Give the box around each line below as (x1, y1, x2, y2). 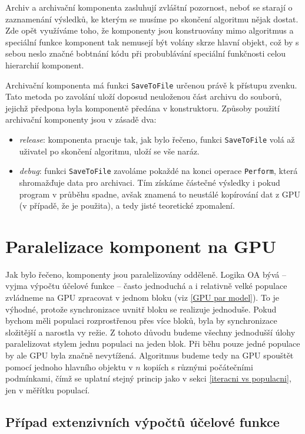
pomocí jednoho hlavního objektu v (5, 360, 133, 373)
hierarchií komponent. (5, 58, 84, 71)
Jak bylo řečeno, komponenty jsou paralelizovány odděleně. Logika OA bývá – (5, 268, 286, 280)
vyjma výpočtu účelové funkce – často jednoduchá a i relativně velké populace (5, 280, 287, 292)
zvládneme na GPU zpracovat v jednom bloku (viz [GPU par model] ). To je (5, 291, 280, 303)
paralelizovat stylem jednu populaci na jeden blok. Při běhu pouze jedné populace (5, 337, 300, 350)
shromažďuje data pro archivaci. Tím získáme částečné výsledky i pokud (19, 176, 280, 188)
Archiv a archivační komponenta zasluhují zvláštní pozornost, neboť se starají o (5, 1, 293, 13)
